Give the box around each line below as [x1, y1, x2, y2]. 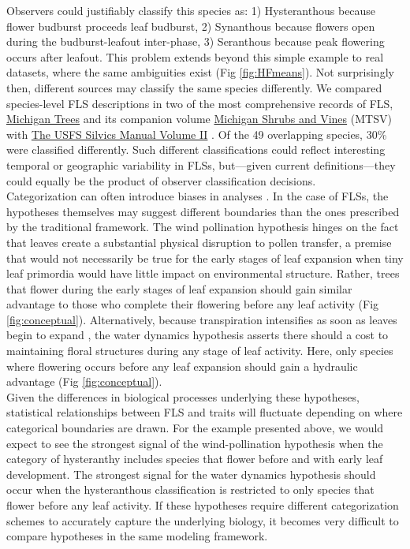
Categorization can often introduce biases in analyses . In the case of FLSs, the [6, 188, 389, 204]
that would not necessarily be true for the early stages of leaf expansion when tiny [6, 249, 404, 266]
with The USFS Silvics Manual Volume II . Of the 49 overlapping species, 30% [6, 125, 387, 142]
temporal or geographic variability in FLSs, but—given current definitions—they [6, 156, 396, 173]
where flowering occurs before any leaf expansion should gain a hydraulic [6, 357, 358, 374]
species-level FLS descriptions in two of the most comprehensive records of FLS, [6, 95, 393, 111]
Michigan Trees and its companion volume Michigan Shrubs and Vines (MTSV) [6, 110, 392, 127]
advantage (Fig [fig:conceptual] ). [6, 373, 162, 390]
